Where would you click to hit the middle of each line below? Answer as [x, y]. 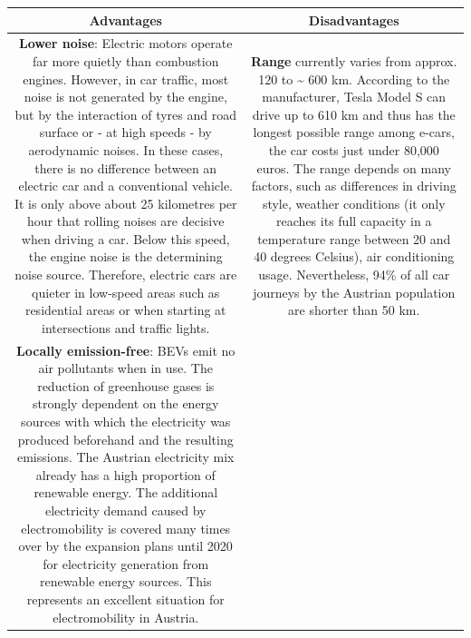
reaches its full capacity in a [354, 221]
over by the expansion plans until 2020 [125, 546]
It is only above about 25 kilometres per [125, 203]
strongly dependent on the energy [125, 403]
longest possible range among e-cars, [354, 132]
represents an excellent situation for [125, 599]
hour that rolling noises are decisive [126, 221]
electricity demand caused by [126, 510]
